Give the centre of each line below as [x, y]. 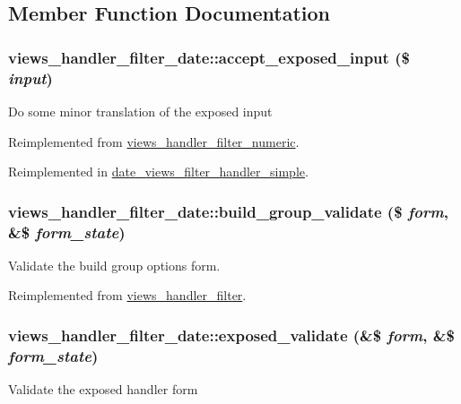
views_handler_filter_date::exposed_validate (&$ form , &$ [231, 335]
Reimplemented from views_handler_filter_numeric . [154, 141]
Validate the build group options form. [114, 265]
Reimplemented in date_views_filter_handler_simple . [158, 172]
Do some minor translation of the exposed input [140, 111]
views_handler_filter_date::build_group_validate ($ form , [228, 211]
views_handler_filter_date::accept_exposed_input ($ [209, 57]
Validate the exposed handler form [103, 389]
